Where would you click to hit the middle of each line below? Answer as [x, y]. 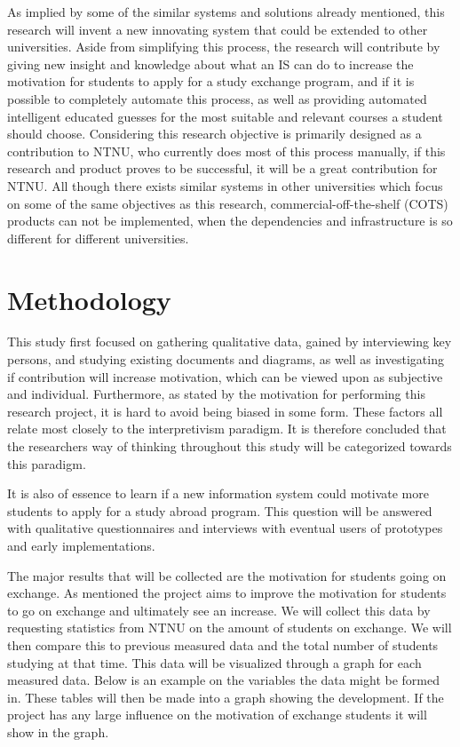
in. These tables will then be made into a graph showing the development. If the [226, 697]
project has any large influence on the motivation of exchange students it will [217, 715]
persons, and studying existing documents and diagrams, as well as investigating [226, 359]
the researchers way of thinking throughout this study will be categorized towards [230, 446]
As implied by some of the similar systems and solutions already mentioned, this [226, 12]
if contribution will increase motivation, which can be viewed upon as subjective [225, 376]
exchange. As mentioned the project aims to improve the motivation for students [227, 593]
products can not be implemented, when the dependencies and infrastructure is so [230, 221]
